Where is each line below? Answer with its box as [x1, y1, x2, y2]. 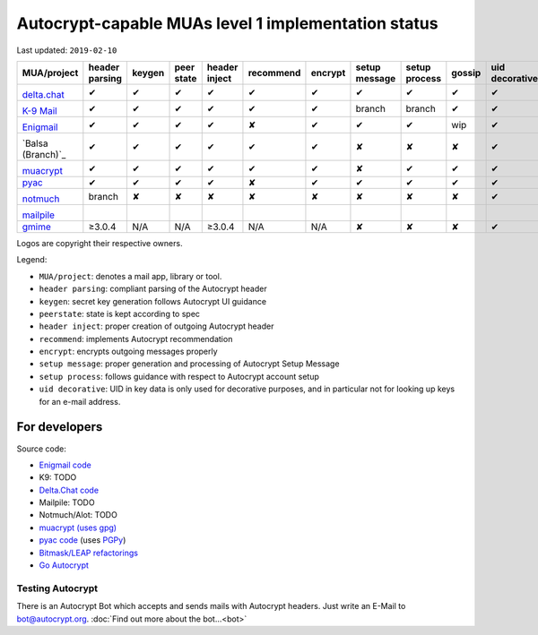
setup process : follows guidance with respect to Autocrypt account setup [39, 371, 320, 382]
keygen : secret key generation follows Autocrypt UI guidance [39, 296, 267, 306]
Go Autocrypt [39, 560, 90, 571]
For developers [16, 419, 103, 434]
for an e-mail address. [39, 396, 121, 407]
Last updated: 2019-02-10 [16, 45, 117, 56]
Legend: [16, 254, 48, 265]
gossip [451, 66, 482, 79]
